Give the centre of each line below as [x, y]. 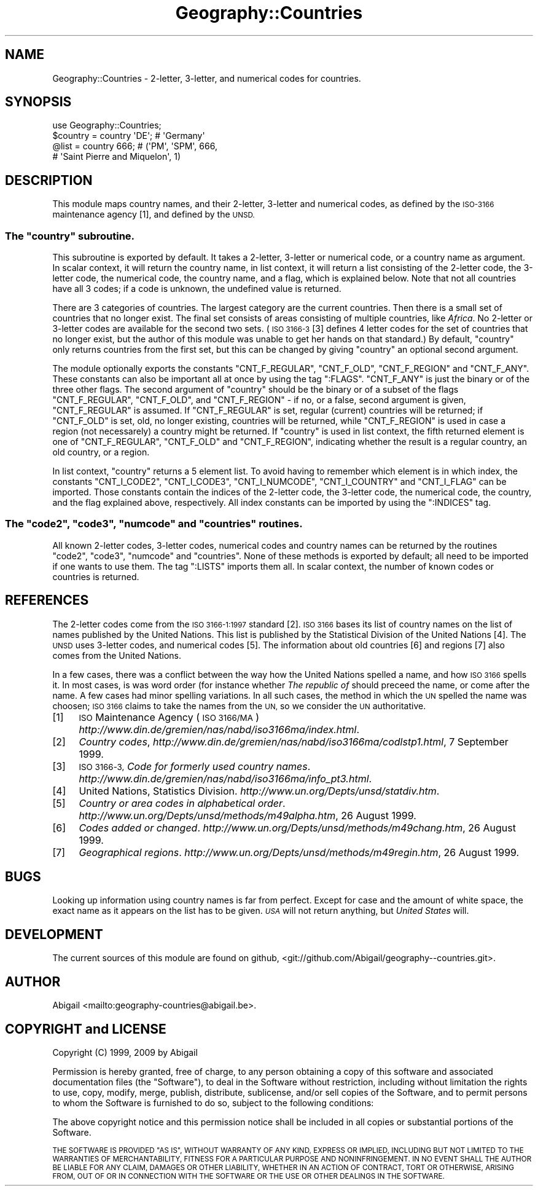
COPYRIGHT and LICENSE [86, 1029]
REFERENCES [47, 600]
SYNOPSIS [38, 102]
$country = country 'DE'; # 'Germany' [129, 136]
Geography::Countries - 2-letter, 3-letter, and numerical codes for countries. [207, 78]
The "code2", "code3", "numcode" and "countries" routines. [154, 524]
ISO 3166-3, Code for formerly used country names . [195, 766]
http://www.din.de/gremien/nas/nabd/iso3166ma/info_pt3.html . [225, 778]
